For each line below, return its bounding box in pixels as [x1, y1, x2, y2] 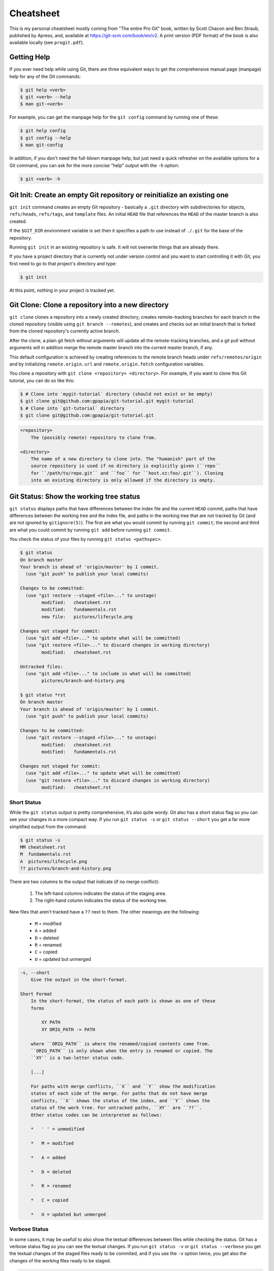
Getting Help [9, 53, 50, 62]
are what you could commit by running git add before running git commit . [9, 527, 172, 533]
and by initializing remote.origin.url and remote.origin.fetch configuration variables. [9, 361, 205, 367]
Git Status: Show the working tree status [9, 492, 141, 501]
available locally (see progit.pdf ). [9, 40, 84, 46]
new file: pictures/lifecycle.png [41, 614, 133, 620]
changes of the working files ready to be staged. [9, 1257, 111, 1263]
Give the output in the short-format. [30, 977, 127, 983]
